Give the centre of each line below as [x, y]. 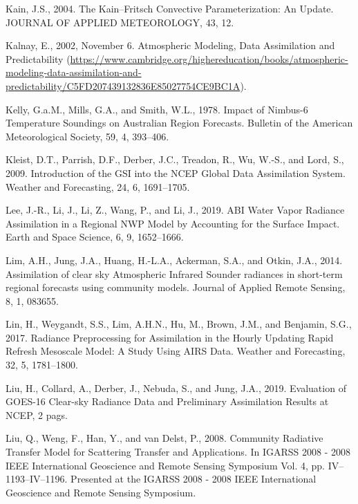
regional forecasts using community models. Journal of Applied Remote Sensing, [176, 287]
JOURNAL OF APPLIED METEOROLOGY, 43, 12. [120, 22]
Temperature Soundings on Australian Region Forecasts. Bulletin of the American [179, 123]
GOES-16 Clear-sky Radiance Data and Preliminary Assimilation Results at [167, 401]
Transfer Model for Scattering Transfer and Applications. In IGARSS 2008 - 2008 [178, 452]
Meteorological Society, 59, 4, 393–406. [87, 136]
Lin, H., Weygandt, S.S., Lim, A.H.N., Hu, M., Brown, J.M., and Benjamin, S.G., [179, 324]
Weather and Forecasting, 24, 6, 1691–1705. [98, 186]
